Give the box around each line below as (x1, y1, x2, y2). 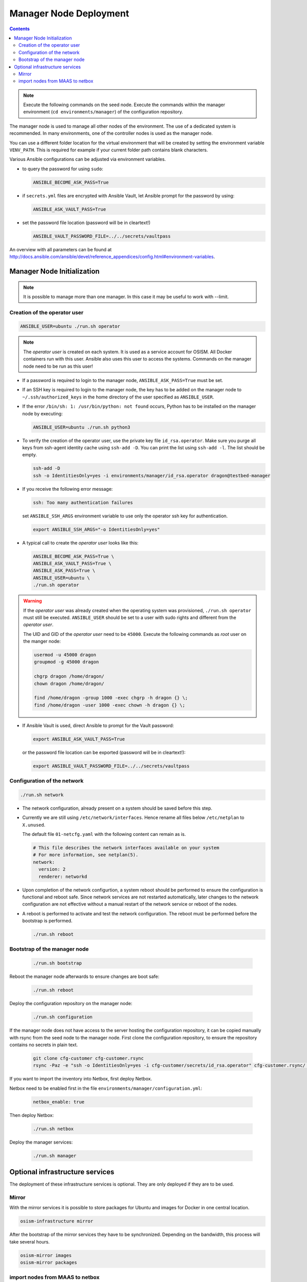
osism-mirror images (20, 1252, 72, 1258)
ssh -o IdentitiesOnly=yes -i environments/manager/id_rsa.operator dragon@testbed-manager (33, 472, 271, 478)
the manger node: (23, 638, 61, 645)
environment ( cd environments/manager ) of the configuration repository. (23, 109, 184, 115)
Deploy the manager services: (9, 1139, 73, 1145)
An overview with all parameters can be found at (9, 246, 112, 252)
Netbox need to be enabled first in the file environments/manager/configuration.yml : (9, 1085, 202, 1091)
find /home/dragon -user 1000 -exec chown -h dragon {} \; (34, 702, 185, 708)
